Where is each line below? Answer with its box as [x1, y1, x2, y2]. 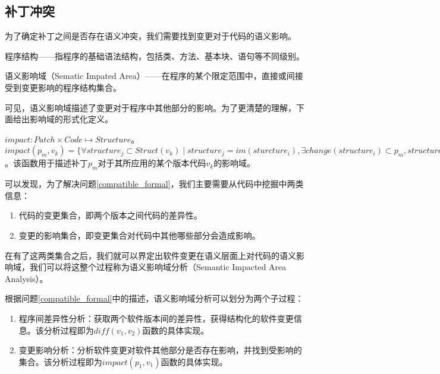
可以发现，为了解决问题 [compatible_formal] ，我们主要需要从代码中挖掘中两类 [5, 178, 304, 190]
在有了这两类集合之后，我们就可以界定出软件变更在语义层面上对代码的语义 [5, 249, 296, 261]
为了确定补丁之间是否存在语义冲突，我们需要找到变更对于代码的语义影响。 [5, 30, 296, 42]
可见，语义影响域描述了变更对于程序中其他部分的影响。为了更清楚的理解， [5, 101, 296, 113]
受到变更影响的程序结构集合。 [5, 81, 121, 93]
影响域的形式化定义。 [29, 113, 113, 125]
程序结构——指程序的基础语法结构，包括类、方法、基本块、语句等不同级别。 [5, 49, 304, 62]
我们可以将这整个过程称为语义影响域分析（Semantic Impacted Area [29, 261, 287, 273]
